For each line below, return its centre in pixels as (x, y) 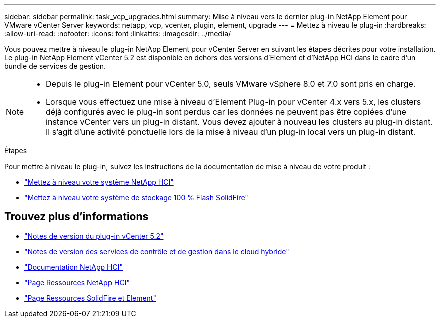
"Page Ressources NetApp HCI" (77, 282)
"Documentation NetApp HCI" (74, 267)
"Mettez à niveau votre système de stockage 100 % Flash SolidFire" (136, 197)
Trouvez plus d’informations (76, 217)
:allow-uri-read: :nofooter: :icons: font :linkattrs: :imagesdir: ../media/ (118, 33)
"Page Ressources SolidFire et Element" (90, 298)
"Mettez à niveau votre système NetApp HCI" (99, 182)
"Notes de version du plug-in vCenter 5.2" (94, 236)
